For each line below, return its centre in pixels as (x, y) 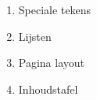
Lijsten (35, 36)
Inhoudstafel (48, 89)
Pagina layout (52, 63)
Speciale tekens (55, 9)
